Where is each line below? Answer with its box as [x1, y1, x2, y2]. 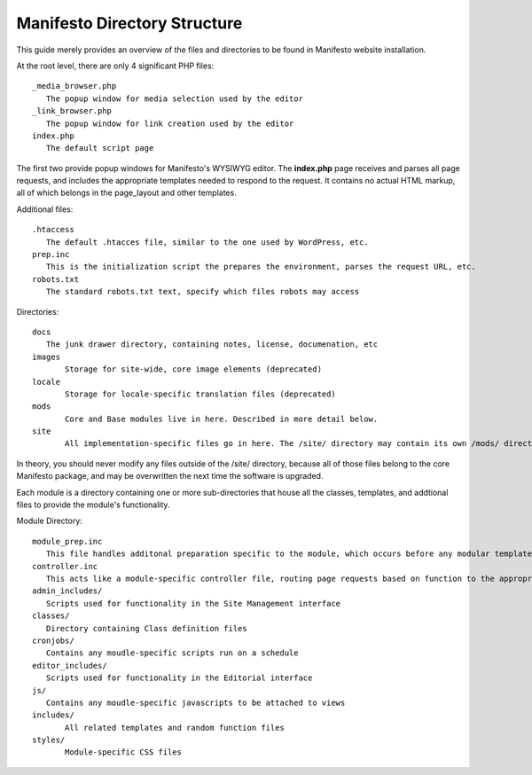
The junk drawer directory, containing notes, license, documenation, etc [45, 340, 379, 349]
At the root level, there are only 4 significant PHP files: [16, 60, 215, 71]
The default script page [45, 143, 154, 153]
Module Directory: [16, 515, 83, 527]
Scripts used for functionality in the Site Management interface [45, 599, 341, 608]
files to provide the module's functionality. [16, 499, 170, 510]
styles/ [32, 735, 66, 745]
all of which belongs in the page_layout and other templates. [16, 187, 237, 199]
